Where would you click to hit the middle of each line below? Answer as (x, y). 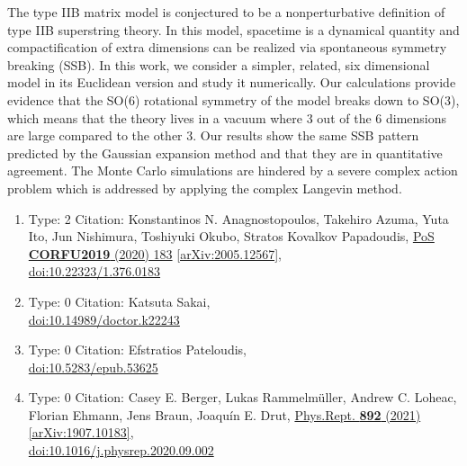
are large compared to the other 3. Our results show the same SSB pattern (213, 135)
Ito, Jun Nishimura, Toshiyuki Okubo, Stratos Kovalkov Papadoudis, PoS (231, 236)
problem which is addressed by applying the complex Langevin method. (205, 188)
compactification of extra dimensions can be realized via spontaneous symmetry (227, 47)
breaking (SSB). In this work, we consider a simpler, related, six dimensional (219, 64)
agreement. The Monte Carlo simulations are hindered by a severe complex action (233, 170)
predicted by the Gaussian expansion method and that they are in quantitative (225, 152)
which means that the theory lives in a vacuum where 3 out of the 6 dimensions (227, 117)
